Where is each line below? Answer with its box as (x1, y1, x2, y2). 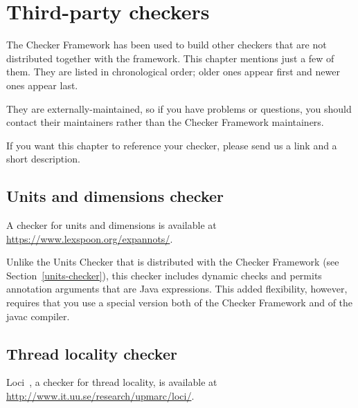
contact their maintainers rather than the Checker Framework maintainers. (6, 115, 324, 129)
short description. (6, 151, 80, 166)
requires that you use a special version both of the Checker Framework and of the (6, 295, 353, 310)
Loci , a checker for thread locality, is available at (6, 375, 217, 389)
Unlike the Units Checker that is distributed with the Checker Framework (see (6, 254, 339, 269)
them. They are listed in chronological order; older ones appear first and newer (6, 64, 340, 79)
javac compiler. (6, 308, 70, 323)
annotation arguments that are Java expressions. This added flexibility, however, (6, 281, 348, 296)
